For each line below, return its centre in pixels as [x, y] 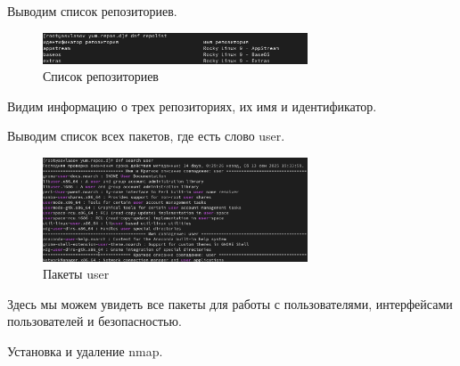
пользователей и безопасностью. [94, 321]
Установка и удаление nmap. [85, 350]
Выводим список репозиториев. [92, 11]
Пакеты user [76, 274]
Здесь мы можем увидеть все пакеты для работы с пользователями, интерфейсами [230, 303]
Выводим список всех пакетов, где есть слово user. [146, 136]
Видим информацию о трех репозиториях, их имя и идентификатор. [192, 106]
